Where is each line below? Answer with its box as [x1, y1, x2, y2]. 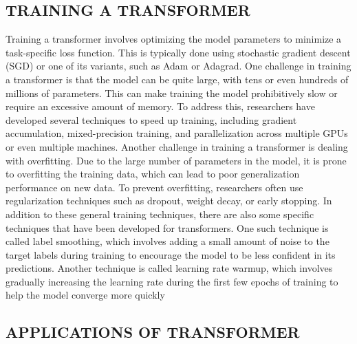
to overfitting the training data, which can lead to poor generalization [6, 166, 300, 181]
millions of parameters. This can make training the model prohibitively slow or [6, 85, 338, 100]
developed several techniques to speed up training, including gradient [6, 112, 297, 127]
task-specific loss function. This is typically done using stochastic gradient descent [6, 45, 351, 59]
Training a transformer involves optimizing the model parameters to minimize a [6, 32, 342, 46]
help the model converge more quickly [6, 288, 165, 302]
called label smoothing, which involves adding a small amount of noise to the [6, 234, 329, 248]
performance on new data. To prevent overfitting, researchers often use [6, 180, 303, 194]
